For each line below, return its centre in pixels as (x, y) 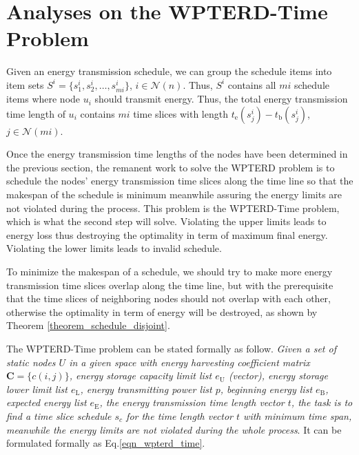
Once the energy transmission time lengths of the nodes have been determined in (177, 154)
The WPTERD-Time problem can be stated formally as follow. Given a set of (171, 348)
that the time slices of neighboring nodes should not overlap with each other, (168, 298)
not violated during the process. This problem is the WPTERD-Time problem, (173, 208)
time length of (36, 113)
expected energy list (47, 402)
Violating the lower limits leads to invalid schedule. (114, 248)
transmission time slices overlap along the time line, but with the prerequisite (170, 285)
